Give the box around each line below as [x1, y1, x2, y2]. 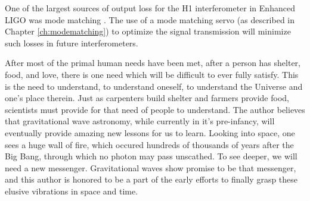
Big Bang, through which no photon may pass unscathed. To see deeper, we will [5, 150, 297, 162]
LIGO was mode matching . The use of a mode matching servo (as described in [5, 13, 295, 26]
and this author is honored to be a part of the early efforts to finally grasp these [5, 173, 298, 186]
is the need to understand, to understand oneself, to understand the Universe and [5, 80, 303, 92]
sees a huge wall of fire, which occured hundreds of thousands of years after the [5, 138, 294, 150]
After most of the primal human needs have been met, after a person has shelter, [5, 56, 300, 69]
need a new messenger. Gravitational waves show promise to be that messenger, [5, 161, 296, 174]
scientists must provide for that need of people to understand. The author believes [5, 103, 305, 115]
